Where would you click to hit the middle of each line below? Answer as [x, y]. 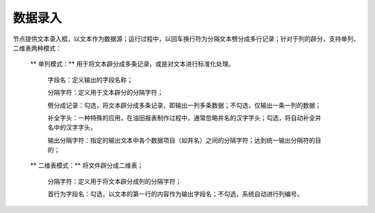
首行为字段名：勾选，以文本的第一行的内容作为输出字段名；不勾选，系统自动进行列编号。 [175, 194]
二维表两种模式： [37, 48]
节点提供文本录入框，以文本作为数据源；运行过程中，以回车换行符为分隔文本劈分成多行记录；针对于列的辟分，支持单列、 [186, 39]
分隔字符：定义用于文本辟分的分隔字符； [105, 93]
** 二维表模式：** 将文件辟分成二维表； [87, 165]
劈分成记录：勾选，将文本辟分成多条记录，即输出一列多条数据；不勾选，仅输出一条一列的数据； [184, 105]
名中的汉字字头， [72, 127]
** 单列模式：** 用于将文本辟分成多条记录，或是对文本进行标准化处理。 [132, 64]
